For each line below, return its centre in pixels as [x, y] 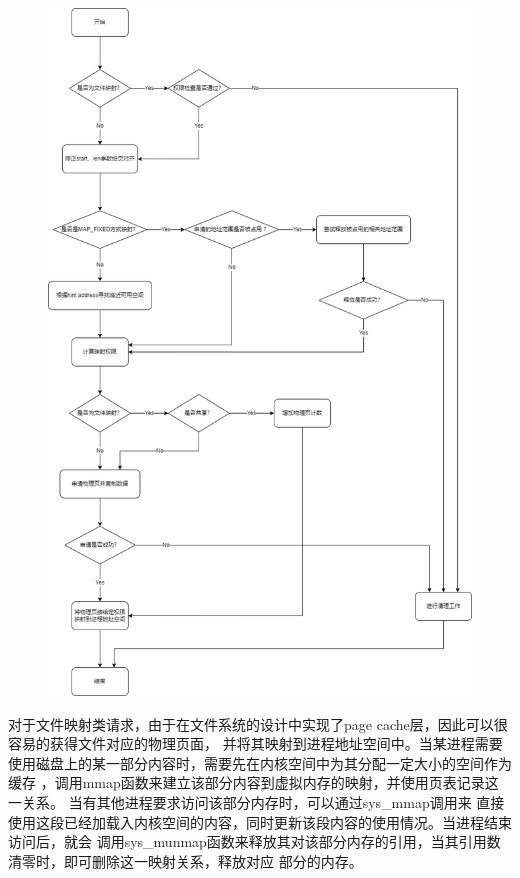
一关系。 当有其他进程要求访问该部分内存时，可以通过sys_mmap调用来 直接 [256, 802]
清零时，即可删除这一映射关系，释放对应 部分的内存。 [185, 860]
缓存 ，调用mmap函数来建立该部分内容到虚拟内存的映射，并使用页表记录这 [253, 782]
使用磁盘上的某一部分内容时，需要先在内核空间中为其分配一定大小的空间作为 [260, 762]
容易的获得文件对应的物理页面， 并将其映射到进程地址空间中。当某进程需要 [255, 743]
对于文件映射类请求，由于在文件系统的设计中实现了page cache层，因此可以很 [258, 723]
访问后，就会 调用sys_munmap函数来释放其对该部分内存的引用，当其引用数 [254, 841]
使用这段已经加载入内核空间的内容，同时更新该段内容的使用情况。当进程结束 [260, 821]
